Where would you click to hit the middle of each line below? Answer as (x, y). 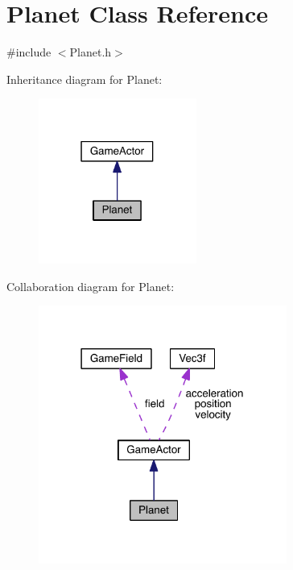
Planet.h (91, 52)
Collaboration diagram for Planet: (91, 286)
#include (29, 52)
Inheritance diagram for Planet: (85, 79)
